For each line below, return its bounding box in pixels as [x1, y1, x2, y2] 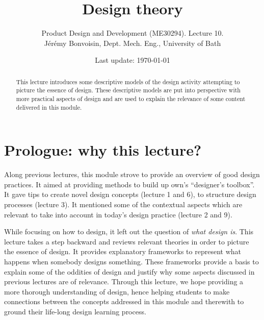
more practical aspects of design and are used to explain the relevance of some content [16, 94, 246, 103]
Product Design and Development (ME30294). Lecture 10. [41, 28, 224, 38]
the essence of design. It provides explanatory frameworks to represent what [4, 246, 241, 257]
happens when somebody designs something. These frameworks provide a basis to [4, 256, 259, 267]
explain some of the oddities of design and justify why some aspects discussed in [4, 266, 255, 277]
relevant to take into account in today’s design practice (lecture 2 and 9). [4, 209, 232, 219]
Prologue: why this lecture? [4, 139, 202, 160]
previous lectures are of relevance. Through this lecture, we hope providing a [4, 276, 244, 287]
